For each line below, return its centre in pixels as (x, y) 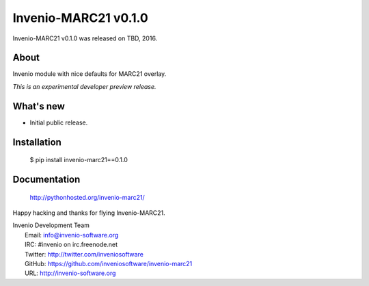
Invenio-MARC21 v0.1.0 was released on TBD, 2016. (85, 38)
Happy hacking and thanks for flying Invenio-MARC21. (89, 213)
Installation (37, 142)
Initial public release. (59, 122)
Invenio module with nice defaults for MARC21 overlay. (90, 74)
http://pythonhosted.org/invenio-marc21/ (87, 197)
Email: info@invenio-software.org (72, 235)
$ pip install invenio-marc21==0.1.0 (79, 160)
